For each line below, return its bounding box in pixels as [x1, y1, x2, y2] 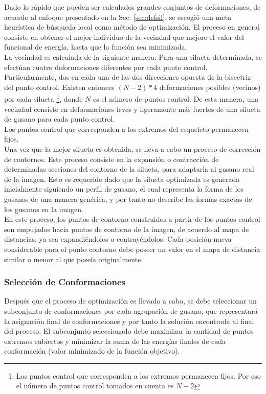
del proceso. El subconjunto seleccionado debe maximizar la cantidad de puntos [4, 326, 254, 336]
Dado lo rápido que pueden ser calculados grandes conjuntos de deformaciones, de [4, 2, 261, 12]
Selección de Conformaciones [4, 275, 125, 288]
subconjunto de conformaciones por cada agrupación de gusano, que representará [4, 305, 258, 316]
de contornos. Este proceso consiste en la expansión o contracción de [4, 153, 219, 164]
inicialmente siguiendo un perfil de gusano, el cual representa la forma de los [4, 183, 243, 194]
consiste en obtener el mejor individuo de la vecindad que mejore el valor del [4, 31, 244, 42]
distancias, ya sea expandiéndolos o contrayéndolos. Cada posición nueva [4, 234, 232, 244]
